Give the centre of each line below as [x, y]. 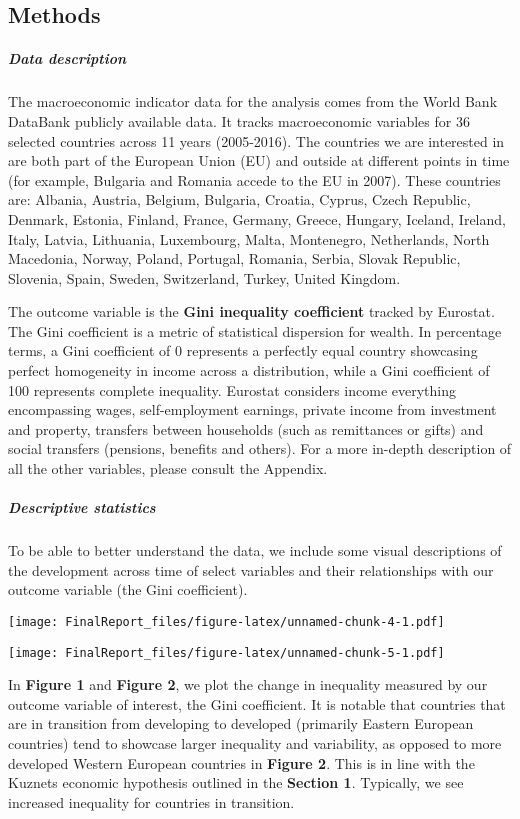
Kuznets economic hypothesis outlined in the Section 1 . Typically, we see [236, 782]
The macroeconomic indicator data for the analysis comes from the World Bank [253, 101]
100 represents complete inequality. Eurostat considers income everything [232, 389]
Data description [67, 58]
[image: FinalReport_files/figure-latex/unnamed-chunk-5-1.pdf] [226, 652]
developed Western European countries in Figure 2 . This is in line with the [241, 762]
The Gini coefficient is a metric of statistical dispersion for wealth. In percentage [255, 330]
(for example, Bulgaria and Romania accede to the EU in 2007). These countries [254, 179]
